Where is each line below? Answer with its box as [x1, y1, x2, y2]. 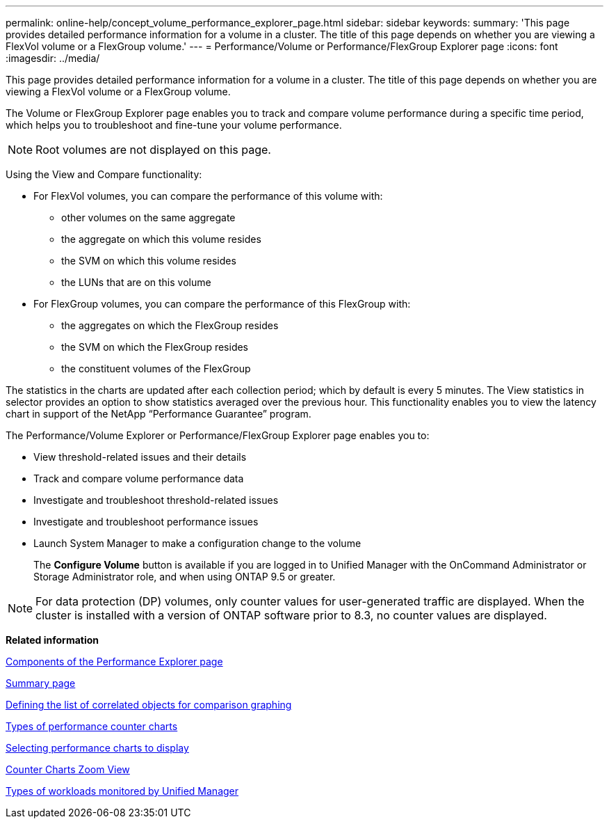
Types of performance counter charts [6, 720, 178, 732]
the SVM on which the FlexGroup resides [61, 341, 249, 353]
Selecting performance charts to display [6, 742, 189, 754]
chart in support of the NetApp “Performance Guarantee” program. [6, 408, 311, 420]
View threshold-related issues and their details [33, 451, 247, 463]
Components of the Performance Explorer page [6, 656, 223, 667]
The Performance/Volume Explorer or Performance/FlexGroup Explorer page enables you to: [6, 429, 430, 441]
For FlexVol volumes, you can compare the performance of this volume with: [33, 190, 383, 202]
